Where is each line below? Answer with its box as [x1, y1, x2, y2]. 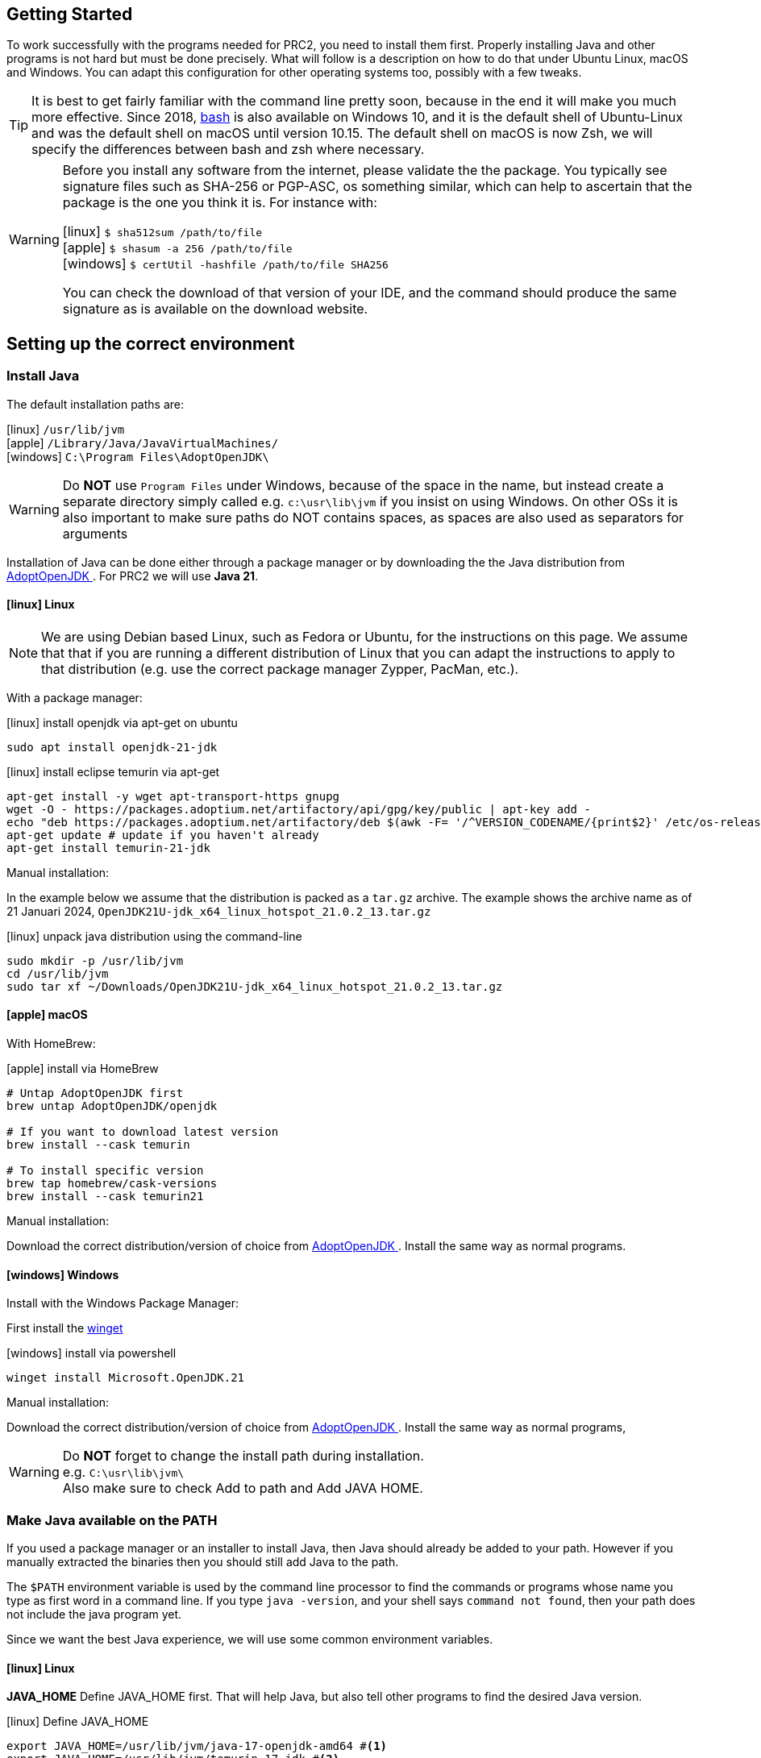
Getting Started [6, 4, 133, 24]
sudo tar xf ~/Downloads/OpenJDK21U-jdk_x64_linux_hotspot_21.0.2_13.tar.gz [6, 979, 503, 993]
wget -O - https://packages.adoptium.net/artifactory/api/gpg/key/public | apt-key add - [6, 802, 591, 816]
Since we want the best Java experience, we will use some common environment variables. [6, 1632, 493, 1647]
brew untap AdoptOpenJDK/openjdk [6, 1099, 218, 1113]
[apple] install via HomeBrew [6, 1062, 159, 1076]
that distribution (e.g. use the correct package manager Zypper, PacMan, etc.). [41, 660, 519, 677]
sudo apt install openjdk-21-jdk [6, 740, 218, 754]
